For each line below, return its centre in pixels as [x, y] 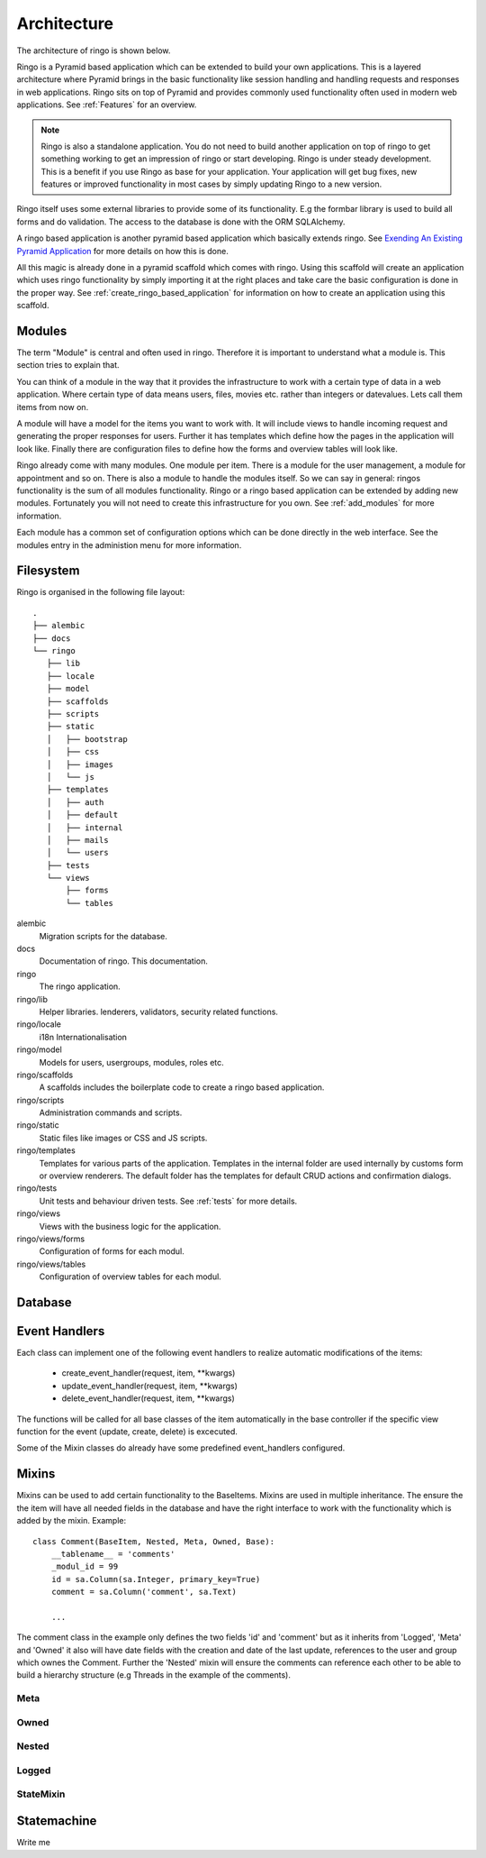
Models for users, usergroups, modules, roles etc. [131, 1062]
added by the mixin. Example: [72, 1521]
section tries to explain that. [68, 365]
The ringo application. [80, 986]
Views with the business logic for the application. [130, 1226]
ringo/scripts [40, 1100]
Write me [34, 1843]
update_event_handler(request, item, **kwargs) [150, 1386]
